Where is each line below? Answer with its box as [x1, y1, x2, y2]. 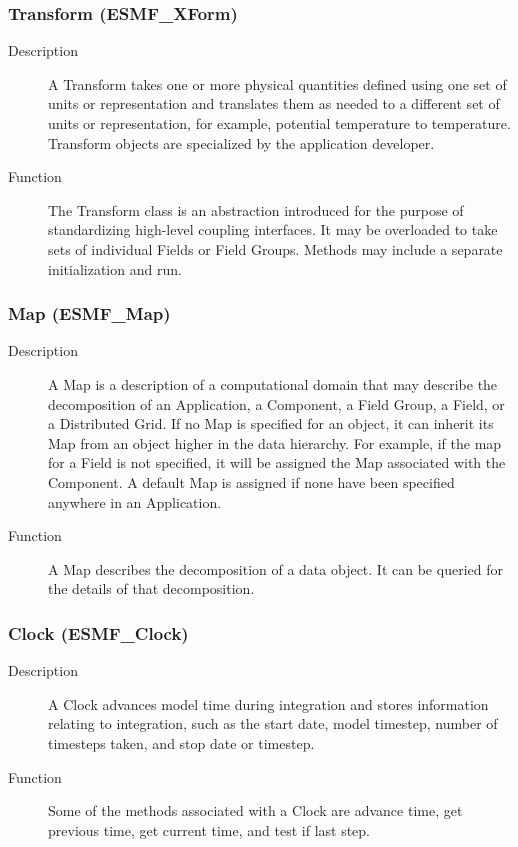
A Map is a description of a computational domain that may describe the [48, 373, 498, 394]
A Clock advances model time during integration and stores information [48, 693, 489, 714]
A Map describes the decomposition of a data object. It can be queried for [48, 558, 503, 579]
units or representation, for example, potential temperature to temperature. [48, 113, 511, 133]
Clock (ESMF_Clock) [8, 620, 189, 645]
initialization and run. [48, 258, 182, 279]
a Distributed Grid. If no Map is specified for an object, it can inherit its [48, 413, 494, 434]
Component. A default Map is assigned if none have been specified [48, 471, 455, 492]
